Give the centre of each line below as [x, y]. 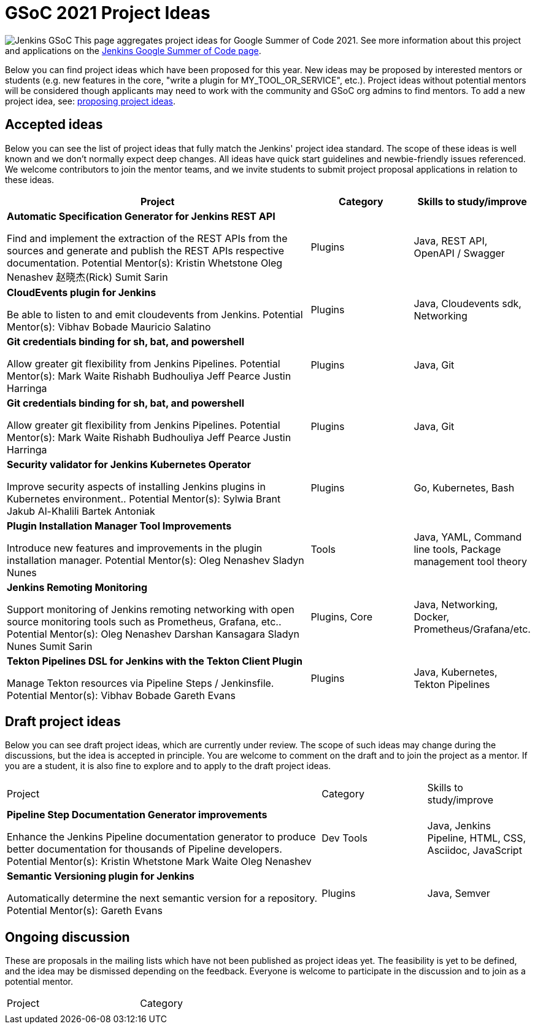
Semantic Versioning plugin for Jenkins [101, 876]
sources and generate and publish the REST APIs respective [146, 250]
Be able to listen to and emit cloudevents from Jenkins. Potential [155, 314]
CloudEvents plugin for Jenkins [82, 292]
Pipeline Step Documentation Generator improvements [137, 815]
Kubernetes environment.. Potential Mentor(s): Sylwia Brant [144, 499]
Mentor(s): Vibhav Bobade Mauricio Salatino [109, 327]
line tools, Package [457, 549]
